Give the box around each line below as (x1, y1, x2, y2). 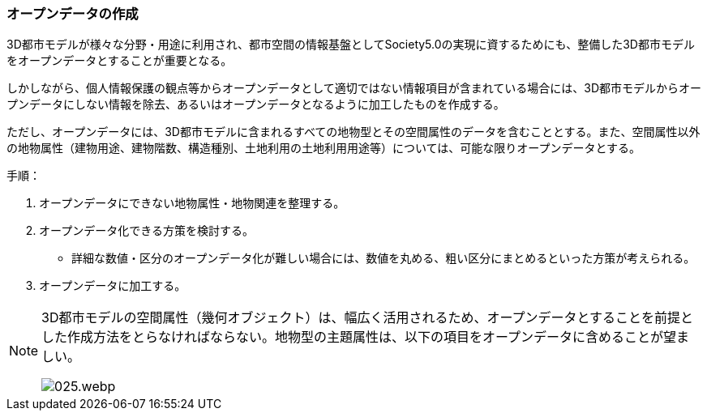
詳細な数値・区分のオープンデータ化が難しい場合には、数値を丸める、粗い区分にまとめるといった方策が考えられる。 (71, 251, 696, 266)
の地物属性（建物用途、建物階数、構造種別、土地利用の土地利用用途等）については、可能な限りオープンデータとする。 (6, 141, 641, 155)
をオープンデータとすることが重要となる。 (6, 53, 233, 68)
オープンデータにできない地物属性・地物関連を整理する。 (39, 196, 345, 211)
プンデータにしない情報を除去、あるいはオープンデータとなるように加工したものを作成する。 (6, 97, 505, 112)
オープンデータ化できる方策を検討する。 (39, 223, 254, 238)
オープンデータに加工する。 (39, 279, 186, 293)
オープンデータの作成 (6, 6, 139, 22)
